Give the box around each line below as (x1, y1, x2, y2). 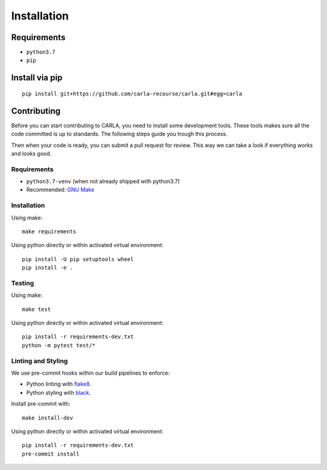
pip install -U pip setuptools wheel (22, 256, 134, 262)
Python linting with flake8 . (26, 380, 91, 388)
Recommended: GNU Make (26, 186, 94, 194)
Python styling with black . (26, 389, 91, 396)
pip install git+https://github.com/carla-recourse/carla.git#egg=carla (22, 90, 242, 97)
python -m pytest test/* (22, 342, 96, 349)
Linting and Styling (11, 356, 68, 365)
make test (22, 305, 51, 313)
